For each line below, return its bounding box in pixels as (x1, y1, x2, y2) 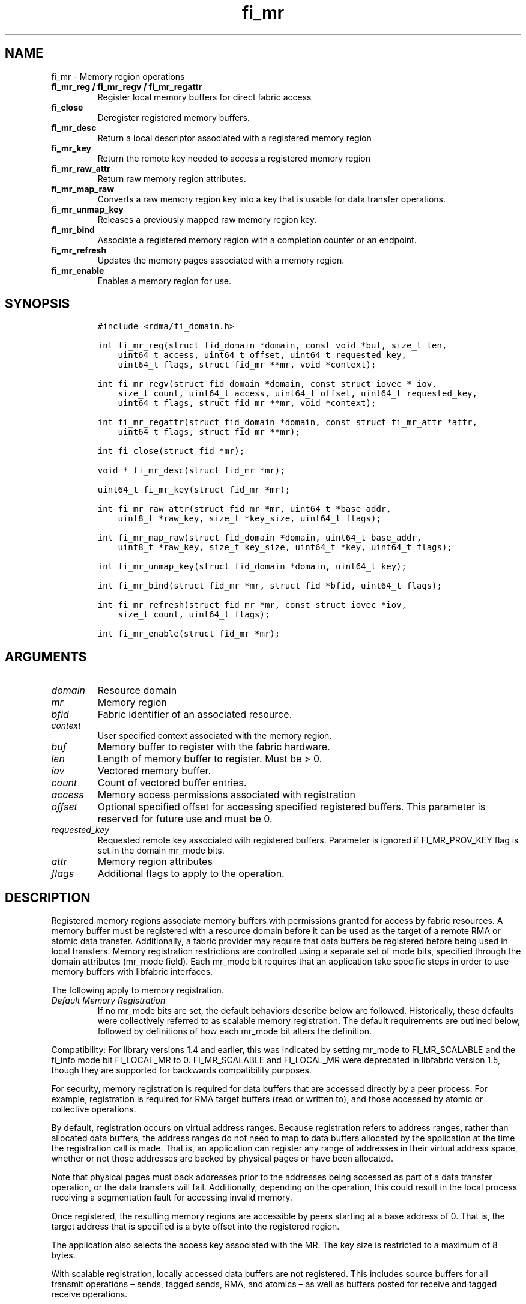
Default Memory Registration (51, 995, 166, 1006)
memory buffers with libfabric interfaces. (51, 966, 213, 977)
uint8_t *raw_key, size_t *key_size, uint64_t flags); (118, 514, 381, 524)
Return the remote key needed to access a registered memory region (97, 153, 370, 163)
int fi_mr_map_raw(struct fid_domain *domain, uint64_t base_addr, (97, 533, 422, 543)
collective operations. (51, 1104, 136, 1115)
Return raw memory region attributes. (97, 173, 246, 184)
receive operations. (51, 1289, 128, 1300)
